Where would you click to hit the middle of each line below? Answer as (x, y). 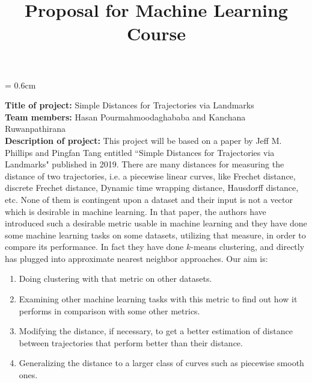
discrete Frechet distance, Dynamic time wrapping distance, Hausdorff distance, (152, 188)
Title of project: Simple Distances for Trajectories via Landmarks (130, 105)
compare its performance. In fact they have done (94, 247)
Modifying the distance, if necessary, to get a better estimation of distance (156, 331)
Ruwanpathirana (35, 129)
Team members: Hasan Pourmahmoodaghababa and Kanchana (125, 117)
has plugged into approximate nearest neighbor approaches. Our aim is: (136, 258)
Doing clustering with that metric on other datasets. (115, 279)
